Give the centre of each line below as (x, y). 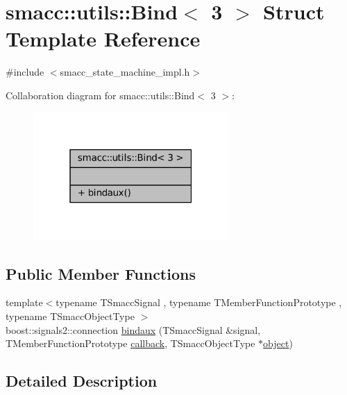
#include (25, 72)
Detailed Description (82, 381)
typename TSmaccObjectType (70, 316)
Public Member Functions (101, 273)
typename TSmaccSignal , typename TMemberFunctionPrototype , (199, 302)
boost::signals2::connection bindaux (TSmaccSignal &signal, (133, 329)
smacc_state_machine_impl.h (125, 72)
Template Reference (103, 39)
